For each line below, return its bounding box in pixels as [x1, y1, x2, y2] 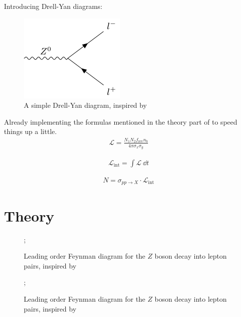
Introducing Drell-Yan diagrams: [4, 1, 102, 11]
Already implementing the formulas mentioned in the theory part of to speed [4, 116, 238, 127]
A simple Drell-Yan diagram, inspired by [24, 100, 147, 110]
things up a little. [4, 126, 57, 136]
